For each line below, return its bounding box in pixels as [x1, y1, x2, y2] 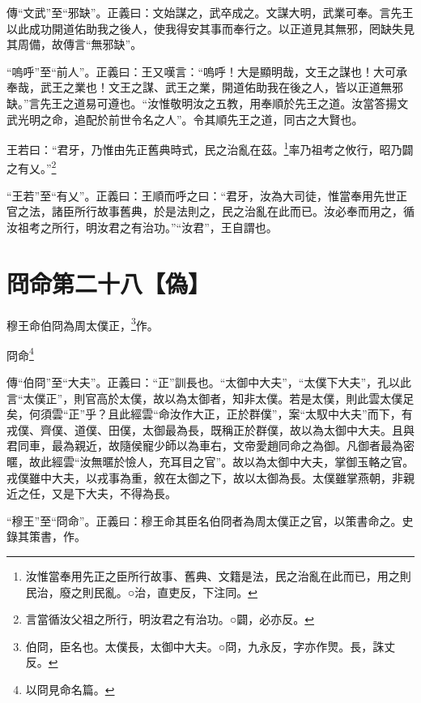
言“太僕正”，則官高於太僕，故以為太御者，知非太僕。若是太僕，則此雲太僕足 [6, 389, 415, 406]
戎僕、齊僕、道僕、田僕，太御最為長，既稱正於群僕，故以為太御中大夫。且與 [6, 421, 415, 438]
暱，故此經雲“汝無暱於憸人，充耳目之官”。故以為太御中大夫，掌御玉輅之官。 [6, 453, 415, 470]
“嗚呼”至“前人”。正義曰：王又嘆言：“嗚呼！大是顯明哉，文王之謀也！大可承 [6, 62, 408, 79]
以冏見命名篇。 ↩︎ [25, 680, 115, 697]
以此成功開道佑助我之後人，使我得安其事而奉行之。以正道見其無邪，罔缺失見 [6, 19, 415, 36]
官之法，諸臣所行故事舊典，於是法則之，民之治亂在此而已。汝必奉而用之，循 [6, 203, 415, 220]
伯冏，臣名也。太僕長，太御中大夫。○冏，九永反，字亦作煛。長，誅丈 [25, 637, 396, 654]
